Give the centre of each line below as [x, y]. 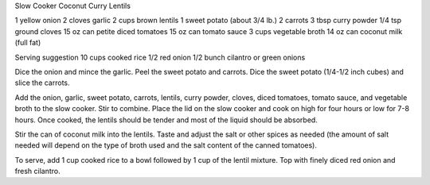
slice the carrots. [43, 83]
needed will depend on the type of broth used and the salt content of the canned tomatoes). [166, 145]
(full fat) [28, 43]
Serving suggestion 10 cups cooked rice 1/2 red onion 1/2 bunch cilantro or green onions [160, 57]
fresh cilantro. [37, 172]
